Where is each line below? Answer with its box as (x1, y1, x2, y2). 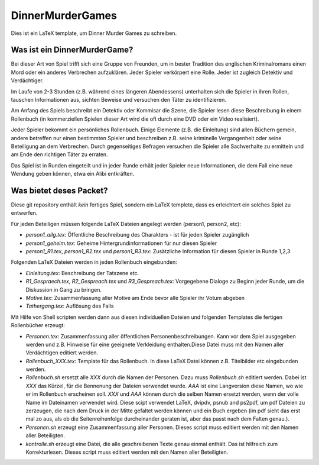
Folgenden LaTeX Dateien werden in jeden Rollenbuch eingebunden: (11, 259, 177, 266)
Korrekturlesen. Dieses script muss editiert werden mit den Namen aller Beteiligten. (25, 448, 229, 456)
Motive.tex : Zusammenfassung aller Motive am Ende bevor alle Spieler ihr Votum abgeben (25, 294, 245, 301)
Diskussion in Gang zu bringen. (25, 286, 102, 293)
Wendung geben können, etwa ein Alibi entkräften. (11, 170, 135, 177)
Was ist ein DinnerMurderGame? (11, 45, 134, 55)
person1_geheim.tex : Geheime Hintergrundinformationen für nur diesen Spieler (25, 240, 217, 247)
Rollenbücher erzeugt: (11, 322, 65, 329)
